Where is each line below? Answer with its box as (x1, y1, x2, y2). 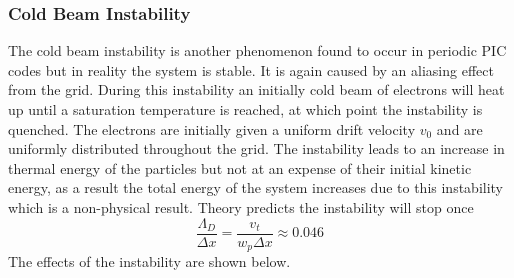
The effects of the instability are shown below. (8, 251, 291, 272)
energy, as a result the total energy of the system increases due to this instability (8, 177, 504, 198)
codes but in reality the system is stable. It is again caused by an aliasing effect (8, 59, 494, 80)
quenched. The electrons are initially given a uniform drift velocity (8, 118, 416, 139)
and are (436, 118, 483, 139)
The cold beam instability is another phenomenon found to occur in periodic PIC (8, 40, 507, 61)
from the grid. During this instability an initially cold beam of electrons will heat (8, 79, 505, 100)
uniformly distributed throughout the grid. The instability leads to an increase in (8, 138, 505, 159)
